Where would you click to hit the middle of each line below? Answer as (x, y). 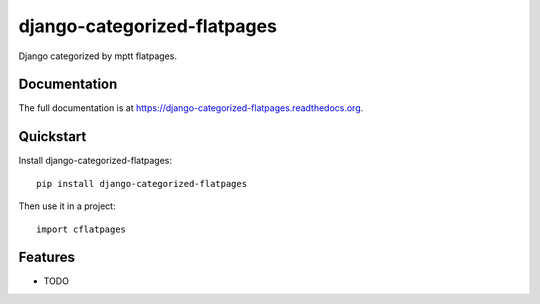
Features (46, 257)
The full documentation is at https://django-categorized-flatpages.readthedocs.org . (191, 108)
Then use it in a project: (67, 206)
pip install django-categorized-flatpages (142, 183)
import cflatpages (81, 229)
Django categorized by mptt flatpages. (97, 56)
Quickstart (52, 136)
